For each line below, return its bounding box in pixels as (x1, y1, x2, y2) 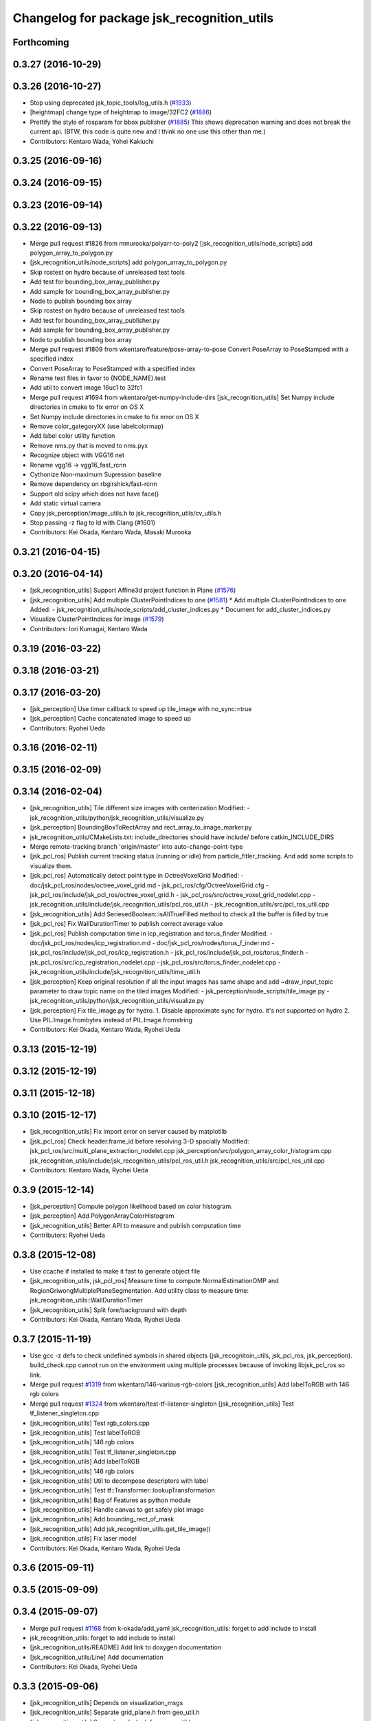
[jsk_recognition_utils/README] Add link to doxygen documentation (30, 1643, 222, 1651)
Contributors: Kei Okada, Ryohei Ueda (30, 1662, 137, 1671)
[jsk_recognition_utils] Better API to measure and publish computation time (30, 1221, 242, 1229)
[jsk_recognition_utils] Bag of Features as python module (30, 1496, 192, 1504)
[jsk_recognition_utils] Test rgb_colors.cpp (30, 1419, 150, 1427)
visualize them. (30, 861, 73, 870)
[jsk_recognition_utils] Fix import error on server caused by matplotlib (30, 1128, 227, 1136)
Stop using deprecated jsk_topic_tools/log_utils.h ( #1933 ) (30, 98, 192, 107)
